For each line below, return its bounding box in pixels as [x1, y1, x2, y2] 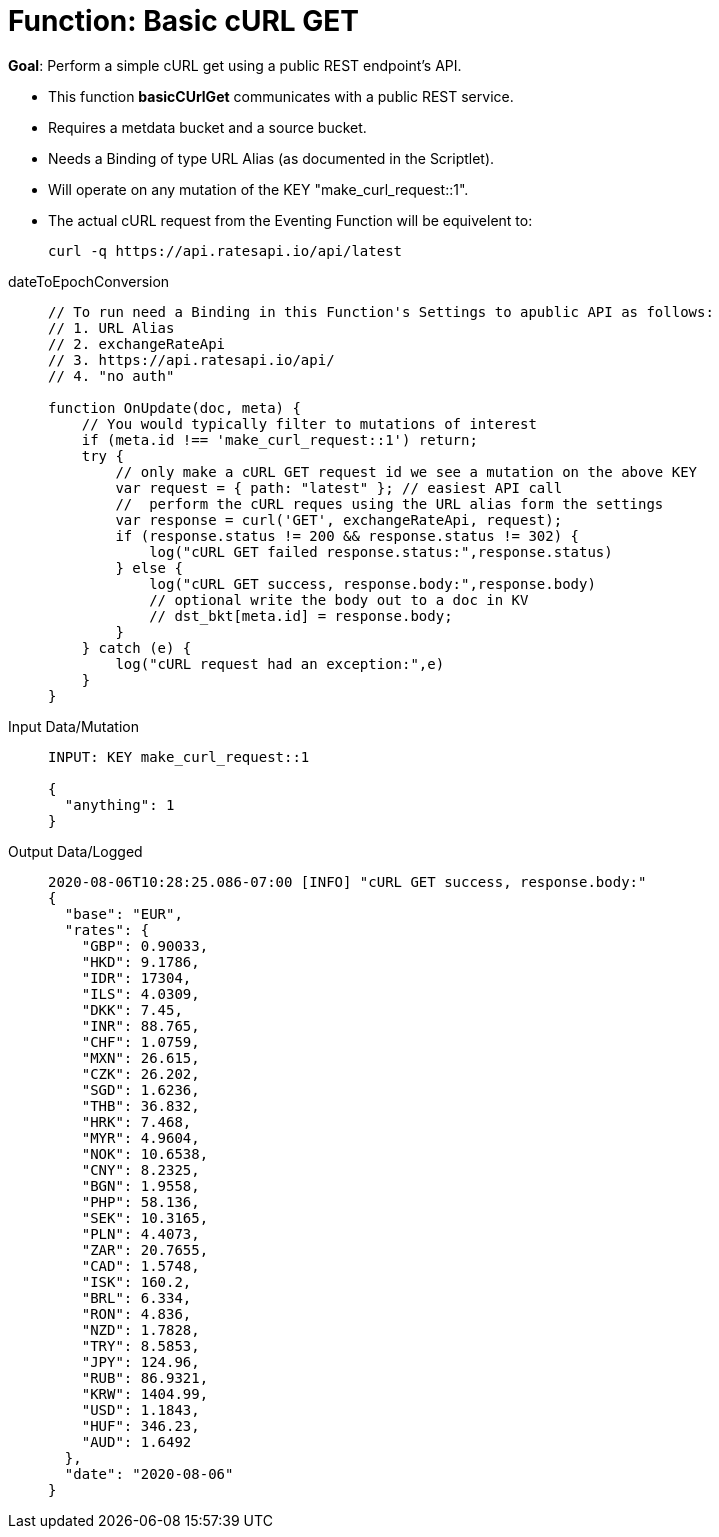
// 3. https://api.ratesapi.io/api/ [48, 351, 335, 368]
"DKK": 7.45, [81, 1001, 183, 1018]
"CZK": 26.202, [81, 1065, 200, 1082]
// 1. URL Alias [48, 319, 175, 336]
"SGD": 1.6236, [81, 1081, 200, 1098]
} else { [115, 559, 183, 576]
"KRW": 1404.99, [81, 1385, 209, 1402]
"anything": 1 [64, 796, 175, 813]
